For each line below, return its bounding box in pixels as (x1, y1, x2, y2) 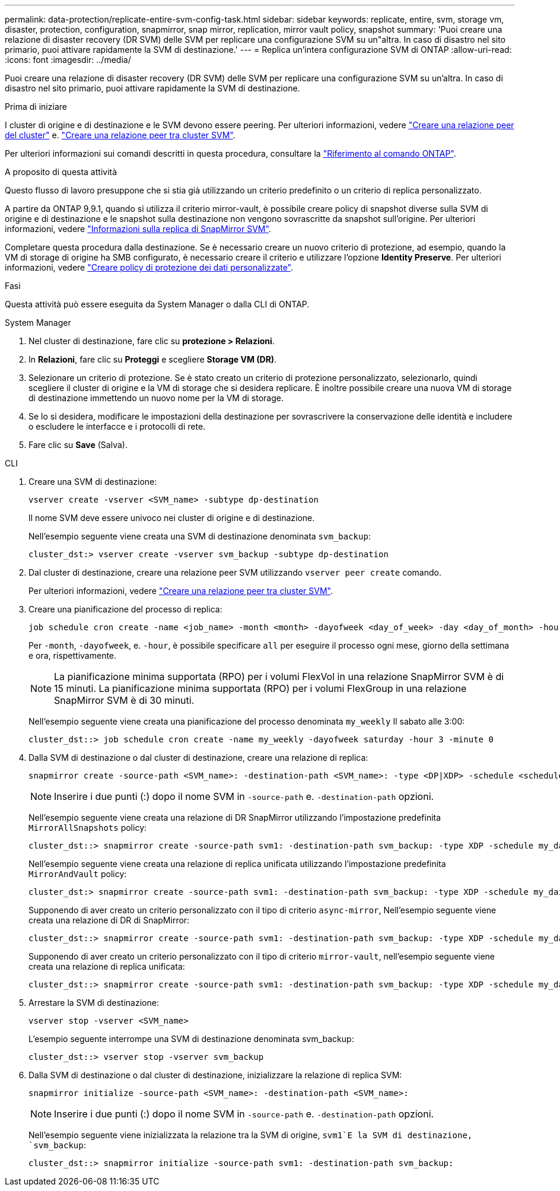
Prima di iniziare (5, 101, 67, 112)
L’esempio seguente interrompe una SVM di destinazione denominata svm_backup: (28, 1034, 354, 1044)
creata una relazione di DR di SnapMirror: (28, 915, 190, 925)
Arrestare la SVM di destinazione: (28, 998, 159, 1008)
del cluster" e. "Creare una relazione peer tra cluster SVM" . (5, 130, 236, 140)
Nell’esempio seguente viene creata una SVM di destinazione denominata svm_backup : (28, 531, 371, 541)
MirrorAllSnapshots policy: (28, 822, 147, 833)
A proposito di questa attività (5, 167, 117, 177)
